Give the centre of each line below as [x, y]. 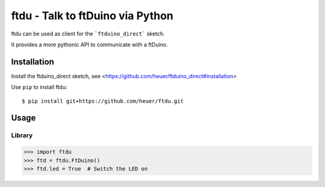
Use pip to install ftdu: [39, 87]
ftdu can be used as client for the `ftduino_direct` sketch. [88, 34]
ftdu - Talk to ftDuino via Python [92, 16]
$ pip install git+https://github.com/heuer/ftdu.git [103, 101]
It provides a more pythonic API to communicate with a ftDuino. [90, 44]
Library [22, 135]
